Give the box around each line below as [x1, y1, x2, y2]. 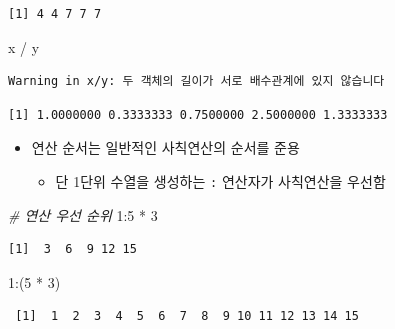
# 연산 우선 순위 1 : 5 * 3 [8, 204, 158, 225]
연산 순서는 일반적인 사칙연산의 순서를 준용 [31, 137, 300, 158]
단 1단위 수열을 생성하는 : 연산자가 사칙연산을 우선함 [55, 170, 386, 191]
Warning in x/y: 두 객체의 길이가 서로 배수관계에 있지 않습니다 [8, 74, 385, 89]
